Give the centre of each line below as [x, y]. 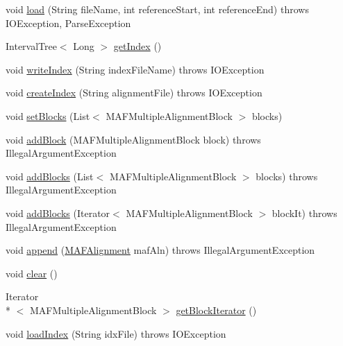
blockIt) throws [304, 213]
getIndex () [137, 46]
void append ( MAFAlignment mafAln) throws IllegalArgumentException [160, 250]
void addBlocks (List [50, 176]
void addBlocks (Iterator [58, 213]
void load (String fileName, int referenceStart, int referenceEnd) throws [157, 9]
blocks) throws [287, 176]
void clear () [32, 273]
